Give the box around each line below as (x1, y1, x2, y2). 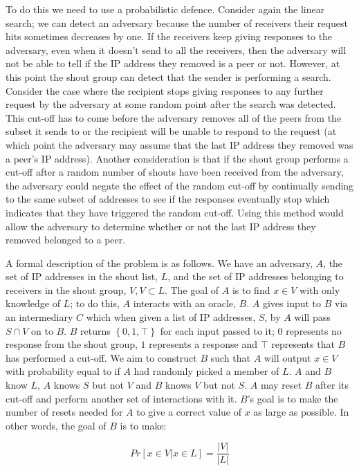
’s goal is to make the (247, 391, 338, 405)
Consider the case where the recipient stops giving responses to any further (6, 83, 324, 98)
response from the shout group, (6, 337, 138, 351)
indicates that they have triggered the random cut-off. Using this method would (6, 205, 344, 219)
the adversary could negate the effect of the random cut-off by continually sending (6, 178, 354, 192)
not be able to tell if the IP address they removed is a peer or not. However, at (6, 56, 340, 71)
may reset (260, 378, 302, 392)
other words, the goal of (6, 418, 107, 432)
